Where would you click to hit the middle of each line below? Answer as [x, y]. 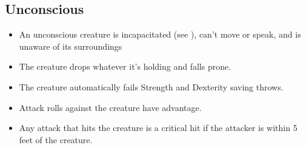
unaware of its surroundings [71, 46]
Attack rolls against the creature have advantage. [110, 107]
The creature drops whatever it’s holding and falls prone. [125, 66]
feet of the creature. [56, 139]
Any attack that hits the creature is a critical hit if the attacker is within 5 [158, 128]
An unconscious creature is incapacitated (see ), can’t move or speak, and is [160, 34]
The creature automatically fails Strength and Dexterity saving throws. [151, 86]
